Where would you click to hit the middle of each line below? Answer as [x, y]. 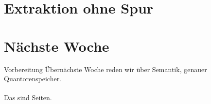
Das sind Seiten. [28, 97]
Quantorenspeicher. [33, 79]
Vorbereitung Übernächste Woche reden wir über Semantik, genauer [105, 69]
